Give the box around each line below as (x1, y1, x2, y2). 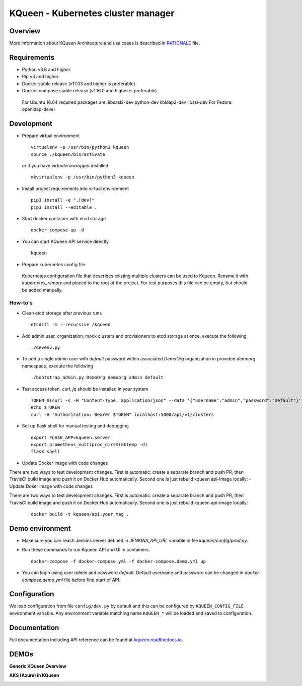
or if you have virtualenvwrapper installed (22, 163, 109, 168)
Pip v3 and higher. (22, 74, 60, 80)
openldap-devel (22, 106, 55, 112)
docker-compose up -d (31, 227, 84, 233)
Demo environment (9, 524, 71, 533)
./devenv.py (31, 345, 60, 350)
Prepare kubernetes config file (22, 261, 86, 267)
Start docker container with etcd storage (22, 215, 106, 221)
